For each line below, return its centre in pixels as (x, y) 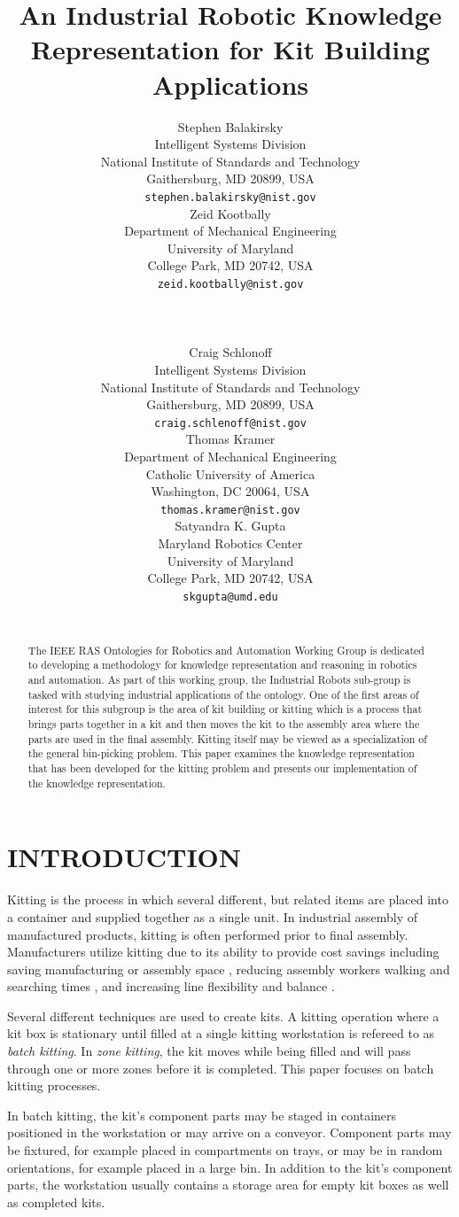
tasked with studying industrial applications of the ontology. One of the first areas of (223, 694)
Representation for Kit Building (230, 49)
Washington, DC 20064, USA (230, 491)
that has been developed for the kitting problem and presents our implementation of (222, 768)
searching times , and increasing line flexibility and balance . (171, 986)
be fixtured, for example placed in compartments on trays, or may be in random (225, 1150)
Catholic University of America (230, 473)
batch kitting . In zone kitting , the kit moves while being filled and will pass (209, 1051)
